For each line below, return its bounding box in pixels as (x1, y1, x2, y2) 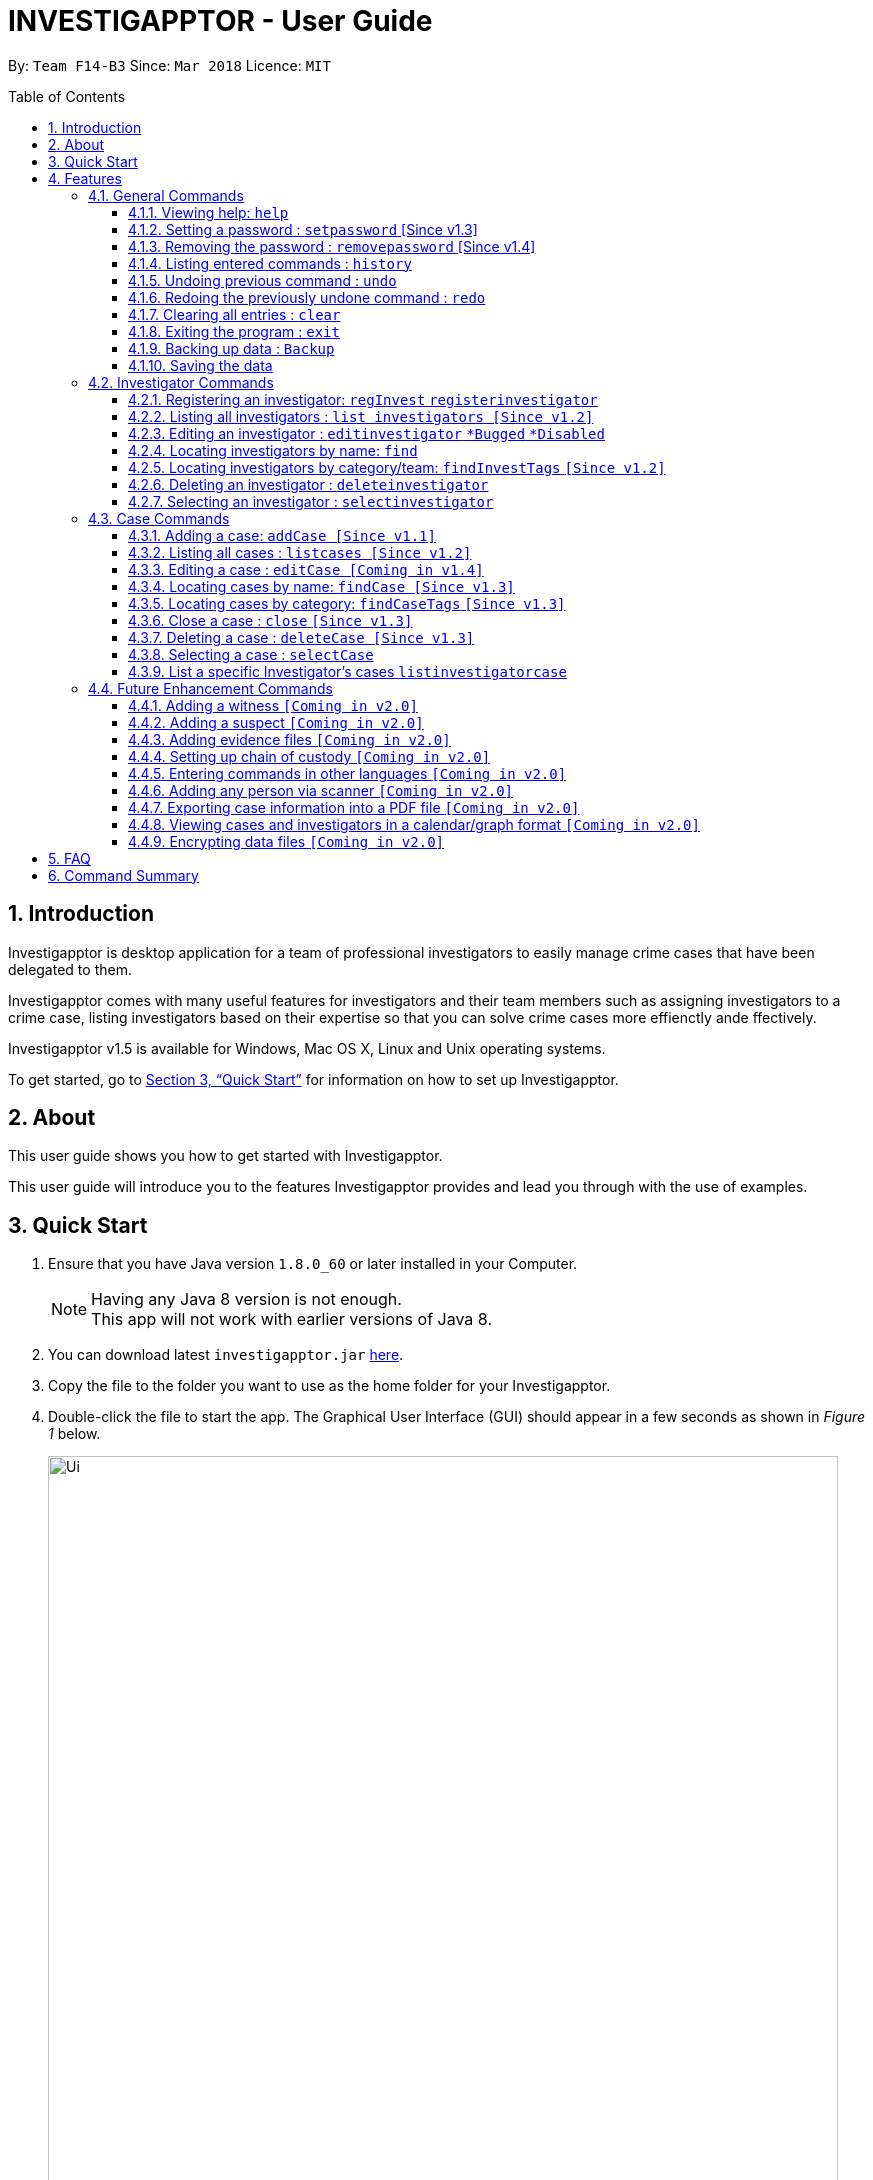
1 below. (48, 1425, 101, 1443)
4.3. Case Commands (88, 509, 230, 527)
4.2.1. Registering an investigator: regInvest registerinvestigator (128, 390, 598, 408)
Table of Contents (8, 87, 126, 105)
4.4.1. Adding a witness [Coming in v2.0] (128, 696, 418, 714)
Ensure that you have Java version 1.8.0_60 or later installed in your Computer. (48, 1255, 578, 1273)
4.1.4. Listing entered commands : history (128, 254, 412, 272)
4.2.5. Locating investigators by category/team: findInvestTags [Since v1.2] (128, 458, 666, 476)
